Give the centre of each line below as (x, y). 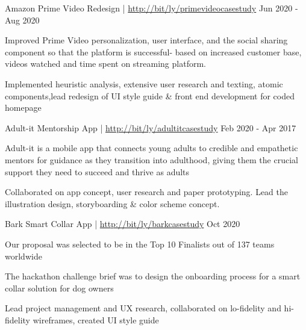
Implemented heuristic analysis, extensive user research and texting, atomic (144, 83)
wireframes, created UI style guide (96, 319)
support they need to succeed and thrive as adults (97, 171)
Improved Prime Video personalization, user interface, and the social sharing (146, 40)
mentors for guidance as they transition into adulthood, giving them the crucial (151, 159)
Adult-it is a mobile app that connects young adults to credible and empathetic (151, 148)
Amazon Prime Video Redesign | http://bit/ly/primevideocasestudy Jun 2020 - (151, 8)
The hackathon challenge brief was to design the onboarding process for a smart (153, 276)
